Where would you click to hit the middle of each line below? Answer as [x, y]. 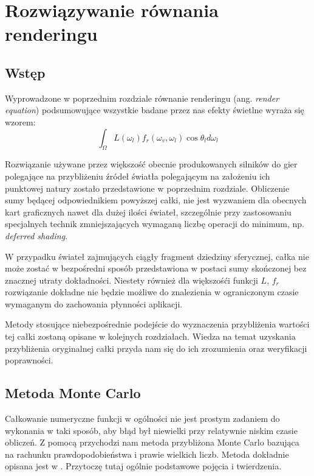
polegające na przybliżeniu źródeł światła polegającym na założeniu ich [138, 176]
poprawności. [29, 360]
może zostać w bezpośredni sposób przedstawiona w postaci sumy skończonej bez [156, 268]
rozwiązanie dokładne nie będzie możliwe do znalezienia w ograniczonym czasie [152, 292]
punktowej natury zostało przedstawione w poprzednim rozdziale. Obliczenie [147, 188]
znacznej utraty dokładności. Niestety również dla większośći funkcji [131, 280]
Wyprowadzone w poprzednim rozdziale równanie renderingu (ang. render [142, 98]
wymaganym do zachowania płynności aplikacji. [94, 303]
